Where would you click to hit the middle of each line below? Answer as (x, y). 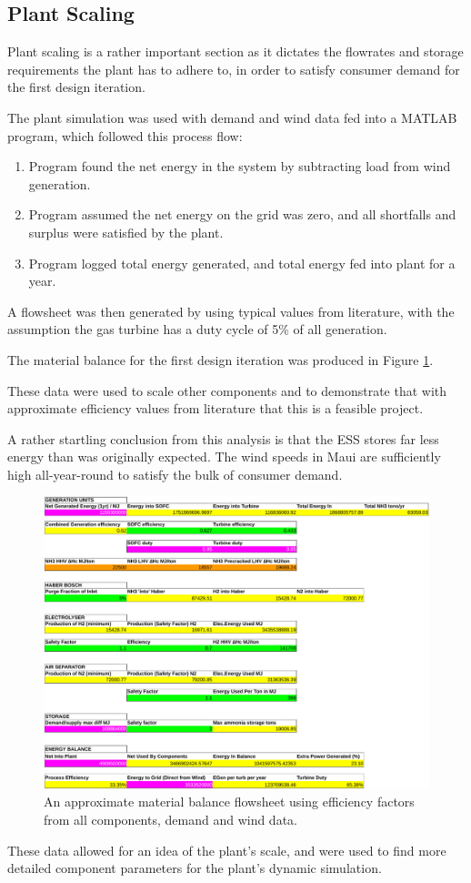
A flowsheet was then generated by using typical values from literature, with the (231, 311)
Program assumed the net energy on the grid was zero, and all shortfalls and (242, 214)
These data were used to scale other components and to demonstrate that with (227, 390)
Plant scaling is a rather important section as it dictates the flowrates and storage (235, 51)
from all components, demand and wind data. (170, 819)
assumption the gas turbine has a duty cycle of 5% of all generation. (197, 329)
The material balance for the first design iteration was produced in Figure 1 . (220, 359)
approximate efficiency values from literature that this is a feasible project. (215, 408)
